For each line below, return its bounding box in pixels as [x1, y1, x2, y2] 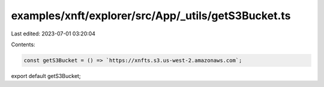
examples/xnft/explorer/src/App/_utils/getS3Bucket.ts [11, 9, 291, 22]
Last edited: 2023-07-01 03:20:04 [11, 30, 96, 37]
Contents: [11, 41, 35, 48]
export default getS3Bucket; [11, 72, 81, 79]
